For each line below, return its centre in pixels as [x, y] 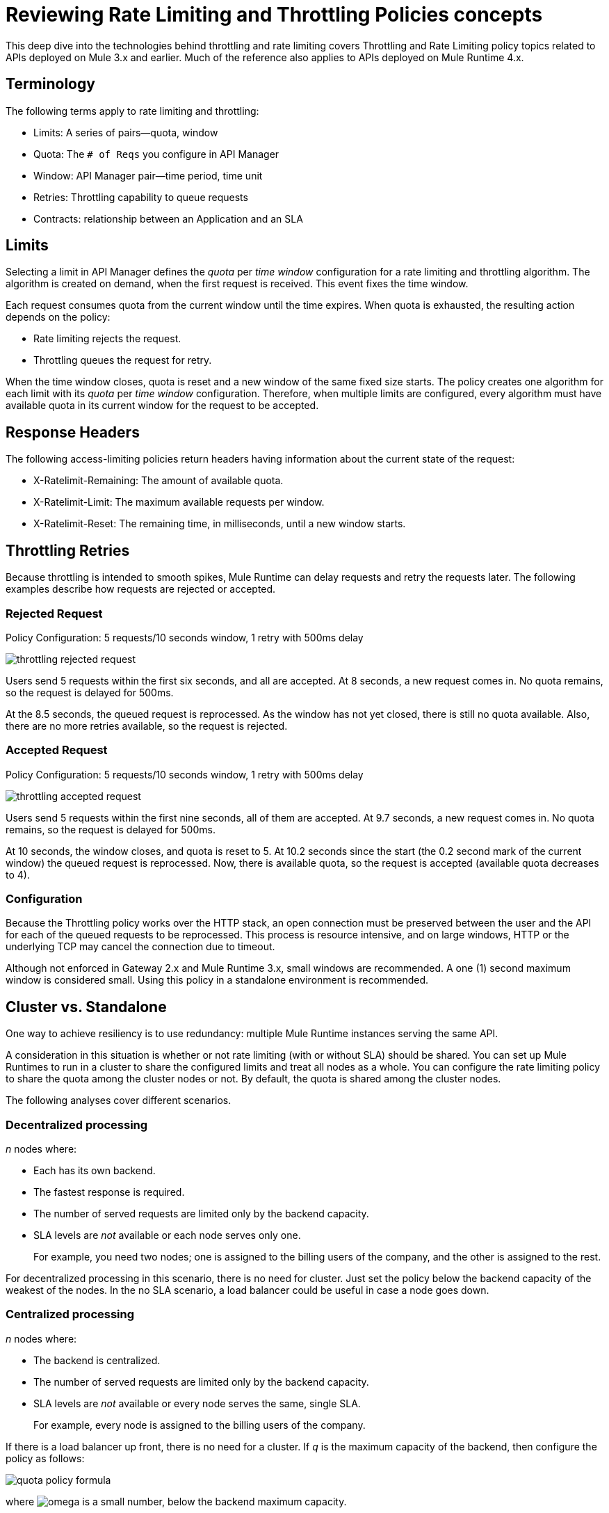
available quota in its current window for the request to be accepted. [162, 406]
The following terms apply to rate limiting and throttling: [132, 111]
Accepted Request [57, 750]
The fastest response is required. [109, 1192]
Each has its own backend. [95, 1170]
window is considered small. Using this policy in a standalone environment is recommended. [217, 980]
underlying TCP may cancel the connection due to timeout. [140, 947]
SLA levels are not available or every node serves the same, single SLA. [197, 1403]
